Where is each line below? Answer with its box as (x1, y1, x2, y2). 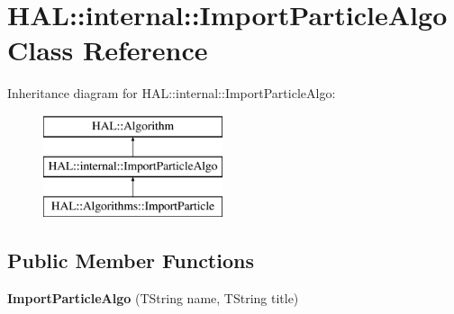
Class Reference (7, 31, 208, 68)
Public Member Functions (7, 247, 254, 274)
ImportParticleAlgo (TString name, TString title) (7, 289, 299, 308)
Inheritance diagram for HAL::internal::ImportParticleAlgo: (7, 84, 336, 103)
